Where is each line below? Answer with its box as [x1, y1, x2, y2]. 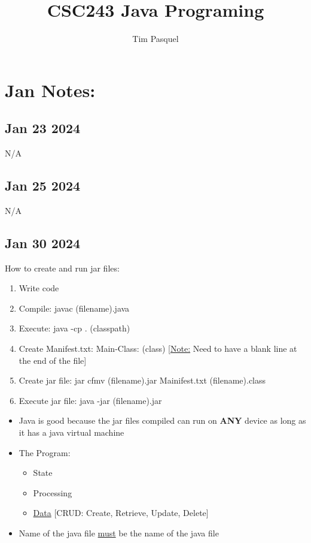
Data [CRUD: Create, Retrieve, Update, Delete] [33, 506, 209, 519]
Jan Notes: [5, 77, 96, 102]
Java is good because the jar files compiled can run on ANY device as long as [19, 414, 306, 427]
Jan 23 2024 [5, 119, 81, 137]
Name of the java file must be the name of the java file [19, 527, 219, 539]
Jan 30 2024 [5, 233, 81, 252]
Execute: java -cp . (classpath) [19, 322, 130, 334]
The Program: [19, 446, 71, 458]
